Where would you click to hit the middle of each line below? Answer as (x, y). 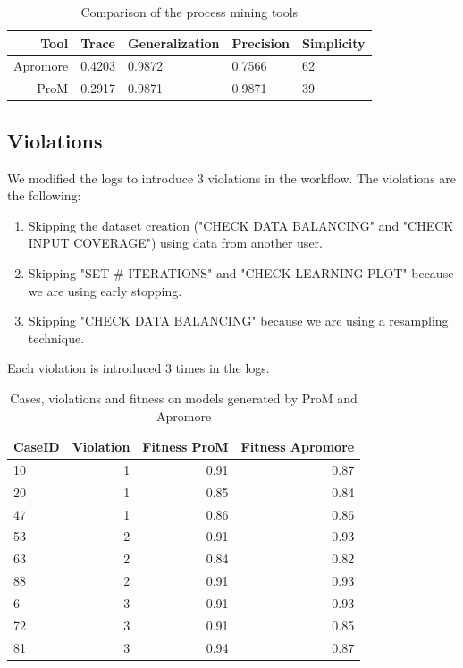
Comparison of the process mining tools (189, 12)
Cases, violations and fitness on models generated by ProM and (184, 397)
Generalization (174, 42)
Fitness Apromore (298, 447)
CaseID (37, 447)
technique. (56, 338)
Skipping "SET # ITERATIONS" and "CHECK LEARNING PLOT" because (241, 272)
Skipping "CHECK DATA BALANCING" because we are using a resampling (238, 321)
